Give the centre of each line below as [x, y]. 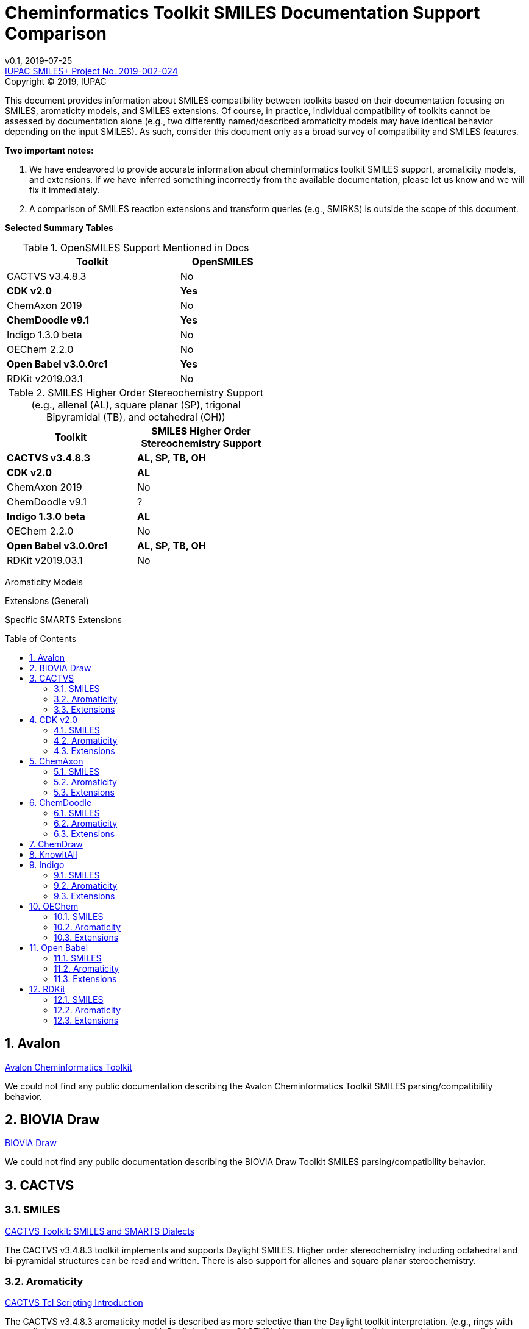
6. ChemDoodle [61, 802]
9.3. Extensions [84, 896]
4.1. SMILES [77, 730]
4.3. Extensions [84, 750]
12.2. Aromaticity [87, 1010]
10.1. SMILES [79, 916]
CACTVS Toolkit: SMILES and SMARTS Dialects [100, 1231]
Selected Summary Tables [59, 227]
